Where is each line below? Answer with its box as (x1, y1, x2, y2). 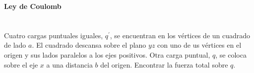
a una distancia (46, 59, 93, 70)
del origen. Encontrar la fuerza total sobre (100, 59, 228, 70)
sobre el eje (4, 59, 38, 70)
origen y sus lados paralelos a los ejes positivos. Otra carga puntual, (4, 49, 210, 60)
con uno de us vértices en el (157, 40, 242, 50)
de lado (4, 40, 26, 50)
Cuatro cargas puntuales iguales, (4, 30, 103, 40)
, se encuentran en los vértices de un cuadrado (110, 30, 251, 40)
